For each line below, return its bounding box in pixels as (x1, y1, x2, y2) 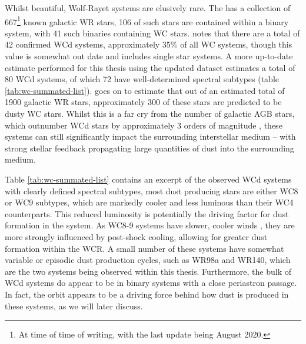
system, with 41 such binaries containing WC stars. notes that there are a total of (5, 26, 300, 39)
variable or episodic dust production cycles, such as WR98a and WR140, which (5, 254, 291, 266)
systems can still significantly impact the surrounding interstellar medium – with (5, 130, 296, 143)
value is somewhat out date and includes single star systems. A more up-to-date (5, 50, 293, 62)
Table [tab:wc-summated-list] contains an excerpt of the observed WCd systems (5, 173, 292, 185)
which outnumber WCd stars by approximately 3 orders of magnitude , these (5, 119, 282, 131)
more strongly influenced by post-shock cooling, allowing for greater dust (5, 230, 268, 242)
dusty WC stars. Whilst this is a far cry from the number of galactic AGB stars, (5, 107, 295, 119)
